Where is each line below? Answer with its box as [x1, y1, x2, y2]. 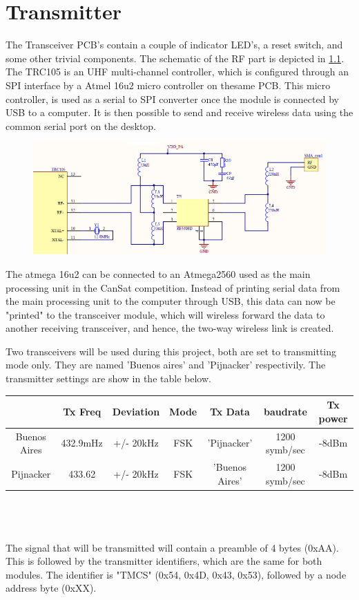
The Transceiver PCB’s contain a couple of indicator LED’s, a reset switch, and [6, 37, 343, 52]
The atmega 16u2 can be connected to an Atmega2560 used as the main [6, 266, 311, 281]
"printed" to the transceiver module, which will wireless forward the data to [6, 307, 325, 321]
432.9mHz [61, 435, 103, 450]
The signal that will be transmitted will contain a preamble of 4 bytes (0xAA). [6, 540, 339, 554]
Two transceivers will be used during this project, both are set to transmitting [6, 344, 337, 358]
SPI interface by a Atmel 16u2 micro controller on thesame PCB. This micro [6, 77, 331, 92]
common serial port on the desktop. [6, 118, 157, 133]
